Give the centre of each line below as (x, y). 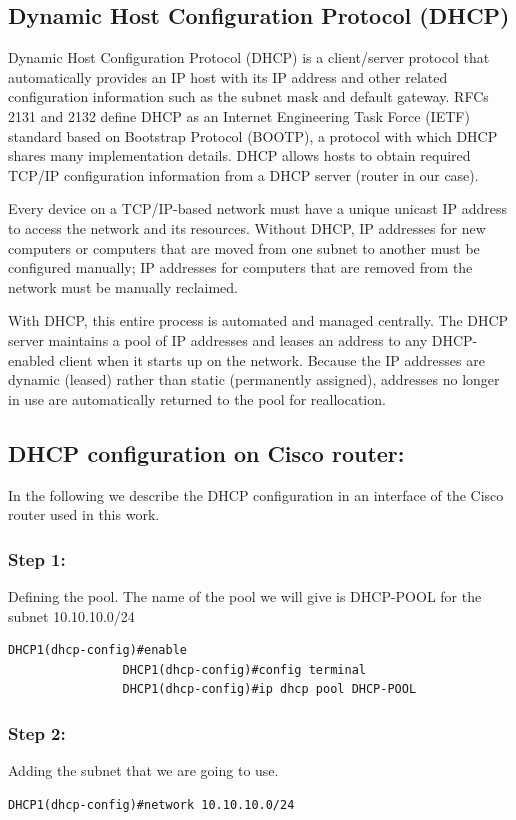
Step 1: (37, 558)
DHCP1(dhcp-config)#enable (97, 650)
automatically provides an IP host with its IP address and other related (228, 76)
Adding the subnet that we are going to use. (143, 770)
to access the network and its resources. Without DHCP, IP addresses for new (247, 227)
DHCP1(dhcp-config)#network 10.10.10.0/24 (151, 804)
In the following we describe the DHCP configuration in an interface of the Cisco (256, 494)
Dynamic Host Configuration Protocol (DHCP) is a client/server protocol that (249, 57)
